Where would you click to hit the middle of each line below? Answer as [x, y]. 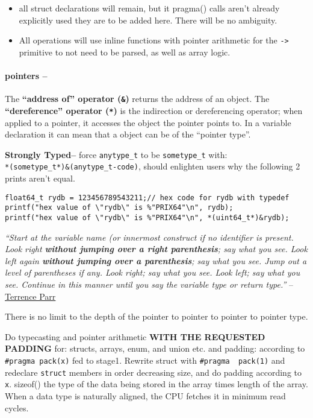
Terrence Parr [30, 296]
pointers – [26, 76]
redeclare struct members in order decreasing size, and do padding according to [153, 372]
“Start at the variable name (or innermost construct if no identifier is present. [149, 237]
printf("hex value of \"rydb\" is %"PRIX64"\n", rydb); [119, 208]
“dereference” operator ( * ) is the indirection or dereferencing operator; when [154, 110]
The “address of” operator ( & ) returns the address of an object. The [137, 99]
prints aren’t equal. [40, 178]
